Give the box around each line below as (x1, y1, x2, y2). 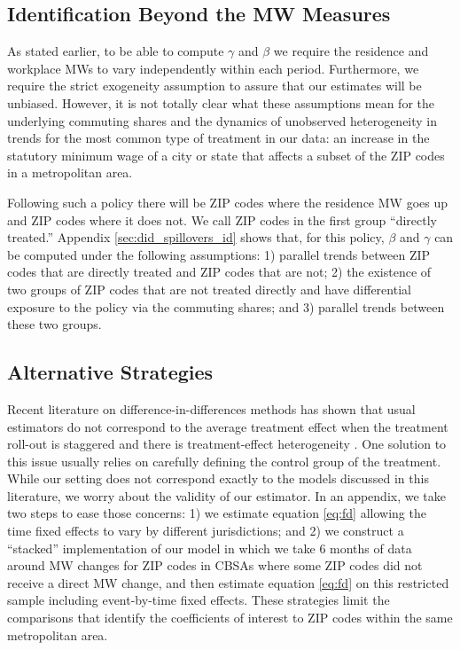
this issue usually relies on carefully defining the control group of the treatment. (7, 451, 441, 470)
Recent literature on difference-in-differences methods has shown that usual (7, 399, 416, 418)
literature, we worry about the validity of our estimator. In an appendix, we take (7, 486, 446, 505)
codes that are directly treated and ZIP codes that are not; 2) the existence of (7, 262, 432, 281)
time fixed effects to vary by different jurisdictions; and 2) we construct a (7, 521, 404, 540)
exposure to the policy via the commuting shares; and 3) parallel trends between (7, 297, 445, 316)
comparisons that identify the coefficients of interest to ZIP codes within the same (7, 608, 453, 627)
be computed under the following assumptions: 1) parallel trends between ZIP (7, 245, 431, 263)
